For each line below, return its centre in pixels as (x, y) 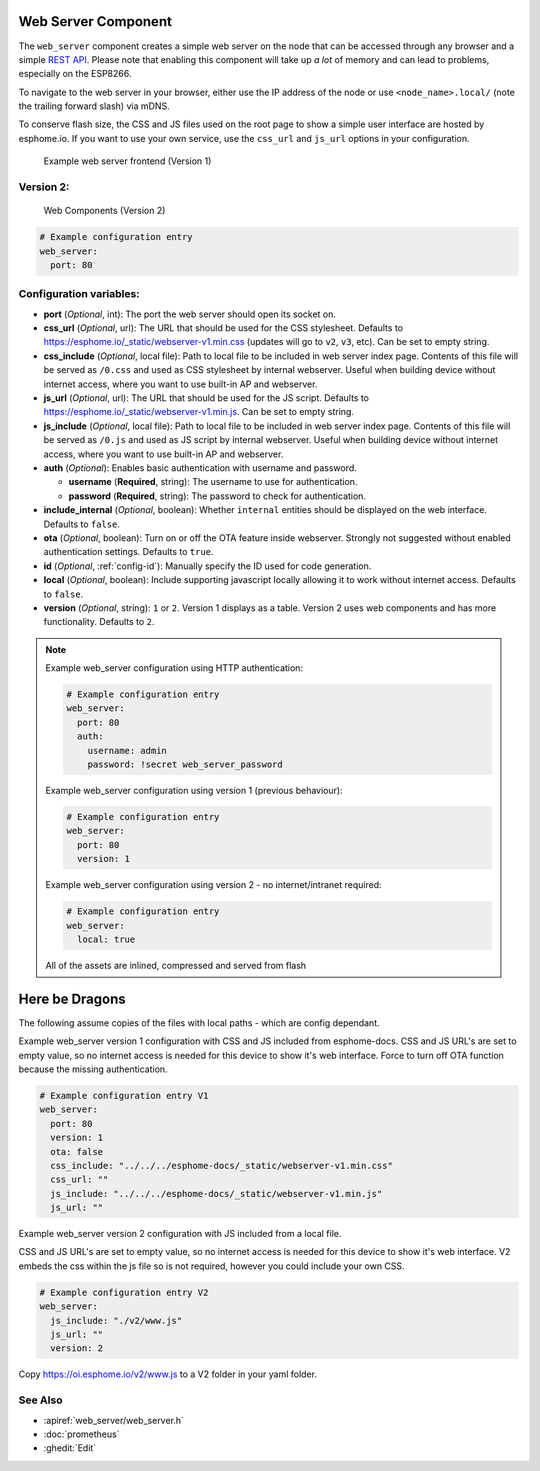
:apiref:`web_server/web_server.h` (114, 1420)
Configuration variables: (79, 294)
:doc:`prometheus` (81, 1434)
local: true (106, 939)
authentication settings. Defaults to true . (128, 552)
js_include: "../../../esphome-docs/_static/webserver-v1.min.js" (216, 1193)
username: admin (127, 750)
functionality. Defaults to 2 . (99, 622)
